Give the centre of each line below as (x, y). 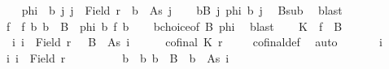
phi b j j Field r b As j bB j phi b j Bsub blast (182, 10)
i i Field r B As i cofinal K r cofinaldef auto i (197, 42)
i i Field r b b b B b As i (118, 57)
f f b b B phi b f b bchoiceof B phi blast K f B (174, 26)
